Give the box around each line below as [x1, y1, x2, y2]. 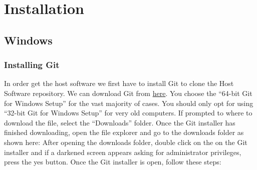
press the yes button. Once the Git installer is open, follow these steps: [4, 156, 221, 167]
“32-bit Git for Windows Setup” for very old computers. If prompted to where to [4, 107, 252, 118]
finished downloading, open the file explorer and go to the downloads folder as [4, 127, 244, 137]
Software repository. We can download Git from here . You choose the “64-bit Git [4, 87, 252, 98]
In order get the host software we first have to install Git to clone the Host [4, 78, 234, 88]
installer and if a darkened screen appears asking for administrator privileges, [4, 146, 241, 157]
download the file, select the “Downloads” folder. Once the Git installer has [4, 117, 235, 127]
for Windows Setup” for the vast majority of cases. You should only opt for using [4, 97, 253, 108]
